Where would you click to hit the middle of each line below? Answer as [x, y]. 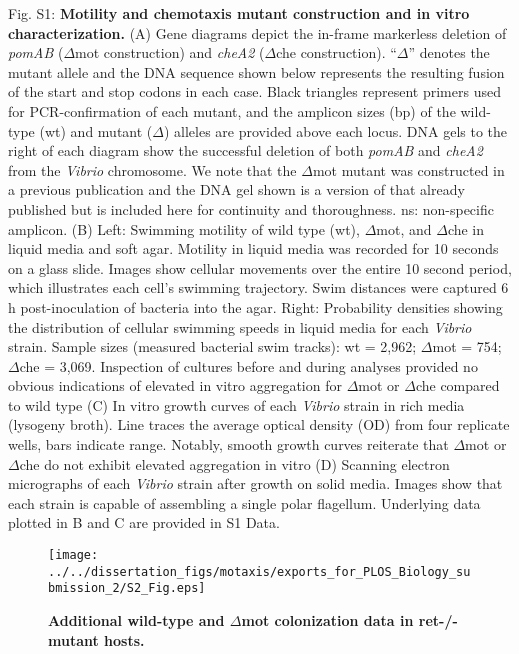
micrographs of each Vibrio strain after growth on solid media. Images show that [255, 483]
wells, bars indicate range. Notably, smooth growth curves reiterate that [228, 444]
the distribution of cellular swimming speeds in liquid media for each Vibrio [240, 326]
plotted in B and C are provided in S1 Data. [144, 522]
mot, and [404, 228]
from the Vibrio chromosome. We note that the [152, 169]
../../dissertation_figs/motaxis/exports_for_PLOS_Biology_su [259, 571]
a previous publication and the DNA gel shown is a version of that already [236, 189]
